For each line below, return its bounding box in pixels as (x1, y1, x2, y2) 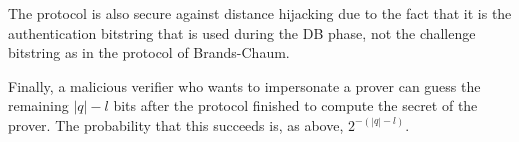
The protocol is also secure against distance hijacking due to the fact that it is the (8, 3, 512, 23)
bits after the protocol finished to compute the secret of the (113, 95, 478, 116)
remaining (8, 95, 69, 116)
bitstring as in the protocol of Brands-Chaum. (8, 42, 290, 63)
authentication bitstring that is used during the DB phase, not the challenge (8, 22, 476, 43)
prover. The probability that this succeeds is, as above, (8, 114, 344, 135)
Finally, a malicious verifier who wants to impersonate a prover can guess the (8, 75, 481, 96)
